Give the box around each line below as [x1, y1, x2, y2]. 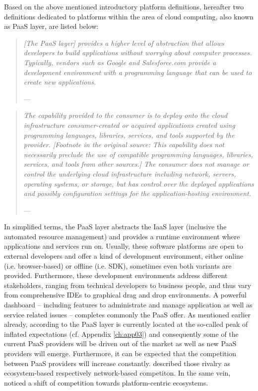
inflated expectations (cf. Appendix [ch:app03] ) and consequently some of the [4, 328, 239, 339]
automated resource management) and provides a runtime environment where [4, 231, 240, 241]
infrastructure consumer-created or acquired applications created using [23, 119, 235, 130]
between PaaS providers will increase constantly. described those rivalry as [4, 358, 230, 368]
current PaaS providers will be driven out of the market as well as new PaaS [4, 338, 237, 349]
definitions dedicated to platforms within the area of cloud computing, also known [4, 11, 254, 21]
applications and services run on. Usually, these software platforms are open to [4, 241, 243, 251]
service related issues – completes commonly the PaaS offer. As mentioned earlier [4, 309, 251, 319]
